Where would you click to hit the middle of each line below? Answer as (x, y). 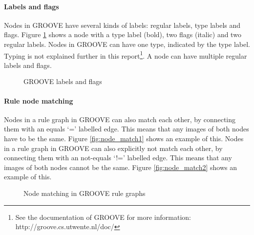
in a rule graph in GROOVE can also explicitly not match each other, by (113, 148)
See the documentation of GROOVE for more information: (103, 217)
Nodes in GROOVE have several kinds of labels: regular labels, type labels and (122, 25)
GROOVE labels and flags (63, 81)
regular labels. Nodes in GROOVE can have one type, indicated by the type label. (127, 44)
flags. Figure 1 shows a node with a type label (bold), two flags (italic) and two (123, 34)
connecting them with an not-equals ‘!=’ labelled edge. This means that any (118, 158)
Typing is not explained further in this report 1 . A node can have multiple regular (126, 55)
